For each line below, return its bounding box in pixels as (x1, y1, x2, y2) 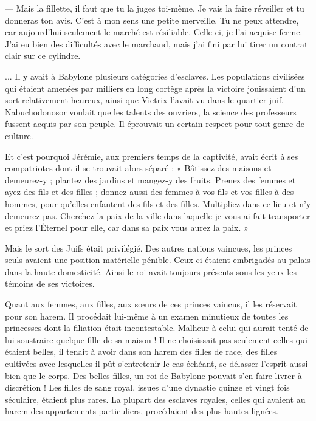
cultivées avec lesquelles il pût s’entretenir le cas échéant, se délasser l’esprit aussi (5, 357, 308, 370)
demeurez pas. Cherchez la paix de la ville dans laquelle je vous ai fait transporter (5, 209, 311, 222)
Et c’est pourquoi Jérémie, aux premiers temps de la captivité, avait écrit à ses (5, 149, 298, 162)
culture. (5, 129, 33, 142)
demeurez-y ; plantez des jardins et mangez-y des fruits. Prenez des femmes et (5, 173, 296, 186)
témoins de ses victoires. (5, 277, 95, 290)
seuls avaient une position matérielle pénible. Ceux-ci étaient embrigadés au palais (5, 253, 311, 266)
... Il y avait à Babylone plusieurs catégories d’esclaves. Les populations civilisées (5, 69, 305, 82)
